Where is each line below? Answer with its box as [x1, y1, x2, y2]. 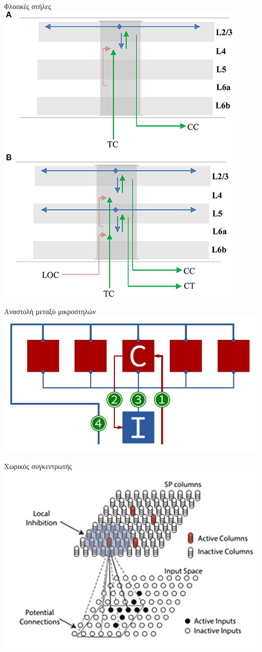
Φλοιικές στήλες [4, 1, 51, 11]
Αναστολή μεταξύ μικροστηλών [4, 306, 96, 317]
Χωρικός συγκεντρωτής [4, 461, 72, 471]
